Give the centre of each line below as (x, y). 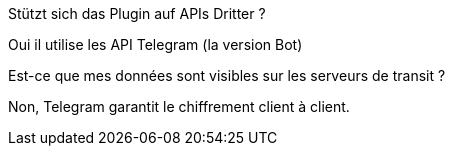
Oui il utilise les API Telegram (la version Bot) (155, 44)
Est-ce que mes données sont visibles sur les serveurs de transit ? (227, 75)
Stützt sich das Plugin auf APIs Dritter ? (137, 13)
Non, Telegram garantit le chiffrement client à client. (179, 106)
